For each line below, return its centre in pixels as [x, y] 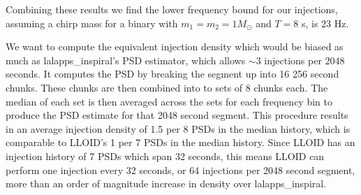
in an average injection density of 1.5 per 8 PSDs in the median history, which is [178, 128]
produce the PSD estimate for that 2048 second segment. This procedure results [177, 115]
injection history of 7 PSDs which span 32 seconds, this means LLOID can [165, 156]
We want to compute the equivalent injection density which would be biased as [175, 46]
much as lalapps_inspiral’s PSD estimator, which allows [126, 60]
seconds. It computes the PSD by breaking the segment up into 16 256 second [172, 74]
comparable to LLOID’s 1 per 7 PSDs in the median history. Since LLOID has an [180, 142]
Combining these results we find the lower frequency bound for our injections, [172, 9]
